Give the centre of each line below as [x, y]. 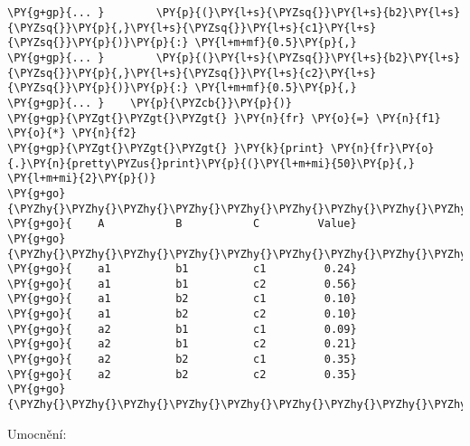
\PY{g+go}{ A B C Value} [182, 224]
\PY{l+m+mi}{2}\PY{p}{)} [82, 179]
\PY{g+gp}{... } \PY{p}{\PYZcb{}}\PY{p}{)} [150, 103]
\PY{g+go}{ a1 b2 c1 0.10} [182, 299]
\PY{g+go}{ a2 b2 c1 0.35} [182, 360]
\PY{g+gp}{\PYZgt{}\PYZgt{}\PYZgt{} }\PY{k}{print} [166, 148]
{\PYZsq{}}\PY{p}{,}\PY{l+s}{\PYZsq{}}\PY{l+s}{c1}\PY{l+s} [192, 28]
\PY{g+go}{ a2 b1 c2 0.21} [182, 344]
